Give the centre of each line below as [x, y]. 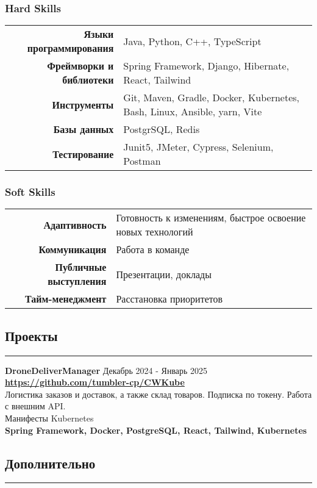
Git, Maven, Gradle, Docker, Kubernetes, [212, 98]
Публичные [81, 267]
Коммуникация [73, 249]
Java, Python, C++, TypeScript [192, 41]
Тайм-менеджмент [66, 299]
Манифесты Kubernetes [49, 418]
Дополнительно [50, 463]
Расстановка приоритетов [169, 299]
